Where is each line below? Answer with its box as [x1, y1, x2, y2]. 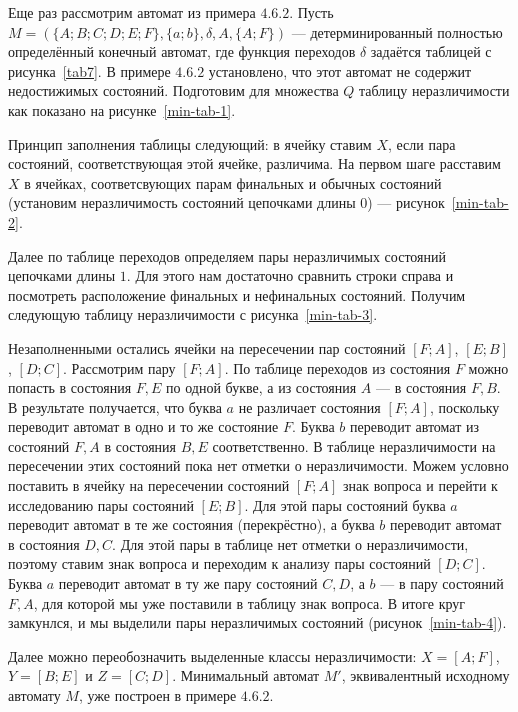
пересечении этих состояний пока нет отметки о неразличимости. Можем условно [8, 455, 509, 476]
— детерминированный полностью [291, 21, 503, 42]
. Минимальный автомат [172, 665, 320, 686]
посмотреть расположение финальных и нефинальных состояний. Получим [8, 284, 466, 305]
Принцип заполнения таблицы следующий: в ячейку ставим [8, 133, 372, 154]
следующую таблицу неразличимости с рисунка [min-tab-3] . [8, 304, 378, 325]
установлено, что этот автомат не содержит [208, 60, 472, 81]
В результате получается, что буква [8, 396, 222, 417]
